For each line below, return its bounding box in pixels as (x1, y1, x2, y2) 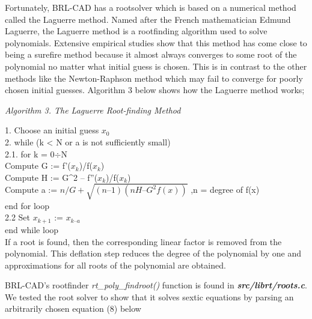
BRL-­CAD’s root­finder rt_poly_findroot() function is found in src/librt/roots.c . (5, 279, 307, 291)
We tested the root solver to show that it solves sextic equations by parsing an (5, 290, 294, 303)
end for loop (5, 199, 49, 211)
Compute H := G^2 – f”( (5, 171, 98, 183)
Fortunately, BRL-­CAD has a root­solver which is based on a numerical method (5, 1, 296, 13)
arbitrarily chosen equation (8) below (5, 302, 141, 315)
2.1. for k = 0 (5, 147, 55, 160)
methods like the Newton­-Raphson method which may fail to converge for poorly (5, 71, 303, 84)
